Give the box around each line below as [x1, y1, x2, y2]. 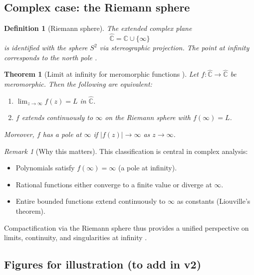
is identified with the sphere [4, 42, 88, 53]
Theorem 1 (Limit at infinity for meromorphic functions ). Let [4, 69, 199, 79]
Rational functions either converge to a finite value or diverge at [15, 179, 212, 189]
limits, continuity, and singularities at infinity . [4, 232, 147, 243]
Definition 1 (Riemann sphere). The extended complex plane [4, 23, 192, 33]
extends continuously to [21, 112, 93, 123]
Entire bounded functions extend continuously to [15, 196, 166, 206]
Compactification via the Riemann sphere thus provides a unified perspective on [4, 222, 249, 233]
